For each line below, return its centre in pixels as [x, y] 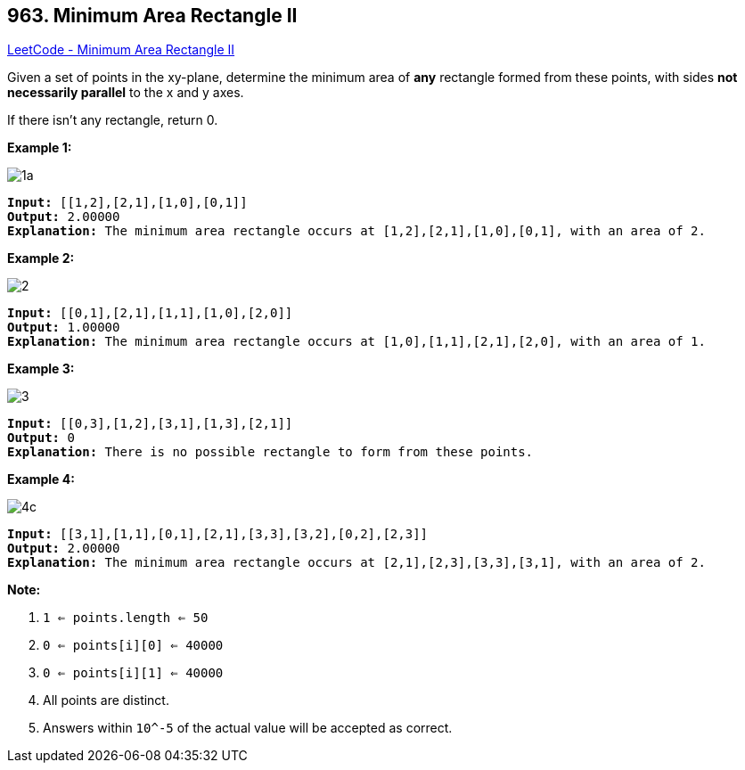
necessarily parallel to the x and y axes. [126, 93]
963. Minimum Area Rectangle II [152, 16]
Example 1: [40, 148]
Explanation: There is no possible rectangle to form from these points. [270, 452]
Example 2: [41, 258]
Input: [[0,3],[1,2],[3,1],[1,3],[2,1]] [150, 424]
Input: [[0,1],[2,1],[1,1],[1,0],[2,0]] [150, 313]
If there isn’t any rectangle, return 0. [113, 120]
